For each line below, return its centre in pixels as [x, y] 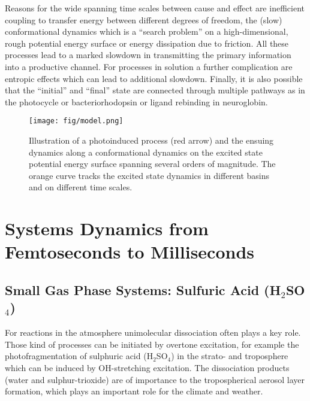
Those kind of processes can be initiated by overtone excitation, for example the [152, 344]
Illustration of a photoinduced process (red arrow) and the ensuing [151, 140]
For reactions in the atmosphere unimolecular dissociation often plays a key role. [153, 332]
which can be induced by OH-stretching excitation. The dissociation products [147, 367]
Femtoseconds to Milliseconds [130, 252]
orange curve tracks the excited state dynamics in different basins [149, 175]
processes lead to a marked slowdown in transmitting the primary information [148, 55]
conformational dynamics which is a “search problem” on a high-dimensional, [147, 31]
